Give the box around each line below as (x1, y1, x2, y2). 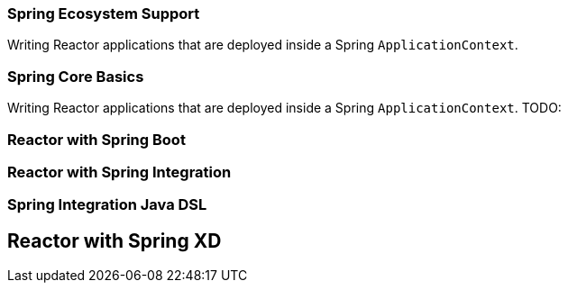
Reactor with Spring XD (7, 229, 222, 252)
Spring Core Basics (7, 67, 144, 86)
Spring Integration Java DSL (7, 195, 207, 214)
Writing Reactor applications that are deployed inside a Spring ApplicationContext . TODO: (7, 100, 562, 116)
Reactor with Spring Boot (7, 130, 186, 149)
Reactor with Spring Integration (7, 162, 232, 181)
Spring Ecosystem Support (7, 5, 200, 23)
